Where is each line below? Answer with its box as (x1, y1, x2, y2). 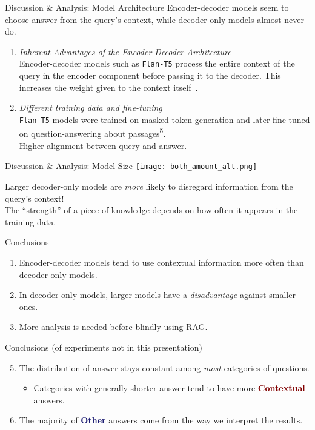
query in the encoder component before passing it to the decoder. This (19, 69, 281, 82)
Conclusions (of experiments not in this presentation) (5, 340, 202, 353)
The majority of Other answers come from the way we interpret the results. (19, 414, 303, 426)
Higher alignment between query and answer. (19, 139, 187, 151)
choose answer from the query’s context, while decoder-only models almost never (5, 13, 305, 25)
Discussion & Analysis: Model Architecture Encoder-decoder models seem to (5, 1, 289, 13)
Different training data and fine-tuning (19, 101, 162, 114)
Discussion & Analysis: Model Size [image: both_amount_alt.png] (5, 159, 257, 172)
